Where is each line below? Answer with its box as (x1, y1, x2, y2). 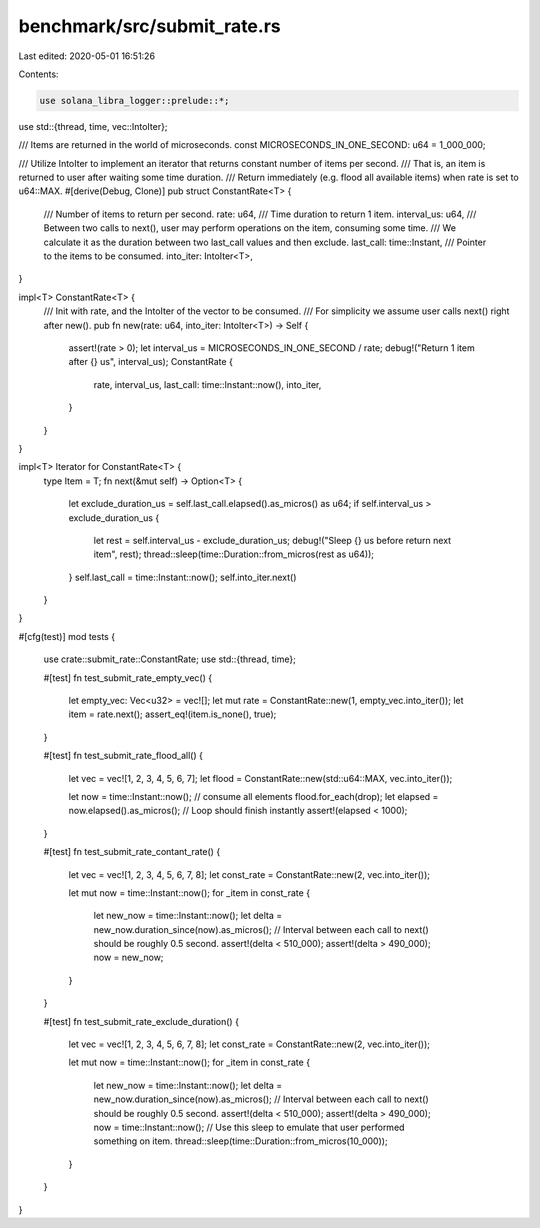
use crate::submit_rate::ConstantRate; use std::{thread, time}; (43, 653, 297, 665)
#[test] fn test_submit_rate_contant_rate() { (43, 846, 221, 858)
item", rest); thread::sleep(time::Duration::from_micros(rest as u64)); (93, 548, 375, 560)
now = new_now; (93, 951, 164, 964)
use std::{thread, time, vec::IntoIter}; (18, 120, 168, 132)
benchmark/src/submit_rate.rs (18, 15, 281, 37)
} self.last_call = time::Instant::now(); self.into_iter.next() (68, 571, 297, 583)
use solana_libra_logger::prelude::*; (39, 95, 230, 106)
